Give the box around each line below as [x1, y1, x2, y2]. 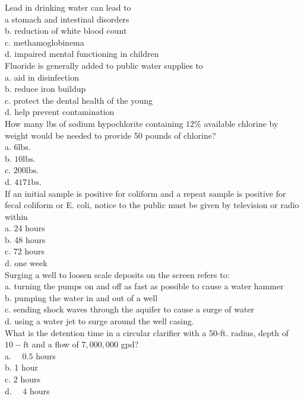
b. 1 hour [5, 361, 39, 374]
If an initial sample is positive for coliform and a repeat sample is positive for [5, 187, 286, 199]
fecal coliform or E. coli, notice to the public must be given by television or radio [5, 199, 299, 211]
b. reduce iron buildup [5, 82, 86, 95]
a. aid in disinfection [5, 71, 79, 83]
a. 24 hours [5, 222, 45, 234]
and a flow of [31, 338, 79, 350]
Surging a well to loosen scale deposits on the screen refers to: [5, 268, 230, 280]
